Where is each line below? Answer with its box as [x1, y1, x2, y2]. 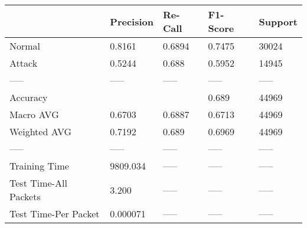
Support [259, 14, 298, 28]
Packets [9, 190, 41, 203]
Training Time [9, 159, 69, 172]
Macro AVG [9, 108, 59, 121]
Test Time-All [9, 176, 67, 190]
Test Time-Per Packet [9, 207, 100, 220]
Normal [9, 39, 41, 53]
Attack [9, 56, 38, 70]
